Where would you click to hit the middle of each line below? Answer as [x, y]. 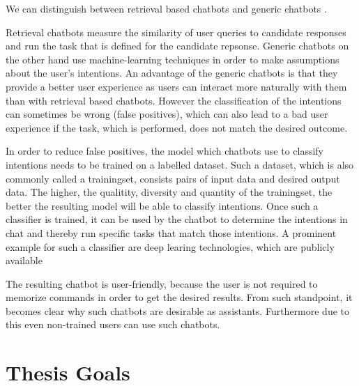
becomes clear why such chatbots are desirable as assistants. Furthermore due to [178, 310]
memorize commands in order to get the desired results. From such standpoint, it [179, 297]
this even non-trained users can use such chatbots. [113, 324]
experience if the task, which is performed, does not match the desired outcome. [177, 127]
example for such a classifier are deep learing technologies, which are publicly [170, 246]
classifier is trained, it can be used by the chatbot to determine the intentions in [177, 219]
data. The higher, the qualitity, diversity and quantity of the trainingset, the [169, 192]
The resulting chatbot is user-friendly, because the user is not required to [162, 283]
